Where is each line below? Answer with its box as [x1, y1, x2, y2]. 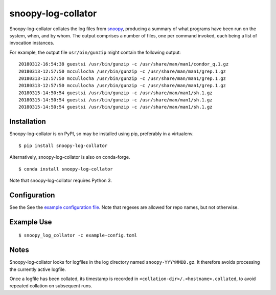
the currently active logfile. [9, 266, 66, 272]
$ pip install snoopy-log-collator [18, 142, 108, 149]
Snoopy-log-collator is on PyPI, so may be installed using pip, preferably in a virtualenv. [9, 131, 194, 137]
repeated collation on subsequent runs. [9, 283, 93, 289]
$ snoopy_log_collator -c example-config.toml [18, 233, 137, 238]
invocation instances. [9, 40, 55, 46]
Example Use [9, 218, 52, 226]
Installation [9, 117, 46, 126]
